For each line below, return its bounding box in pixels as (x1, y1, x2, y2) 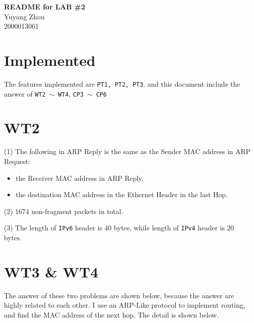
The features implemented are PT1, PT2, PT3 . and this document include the (4, 78, 240, 89)
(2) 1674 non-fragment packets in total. (4, 206, 124, 216)
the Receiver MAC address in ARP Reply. (15, 172, 144, 183)
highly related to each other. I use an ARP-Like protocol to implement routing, (4, 300, 246, 310)
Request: (4, 156, 30, 166)
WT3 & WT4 (4, 261, 99, 281)
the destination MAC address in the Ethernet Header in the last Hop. (15, 189, 228, 200)
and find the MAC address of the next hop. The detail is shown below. (4, 309, 219, 320)
